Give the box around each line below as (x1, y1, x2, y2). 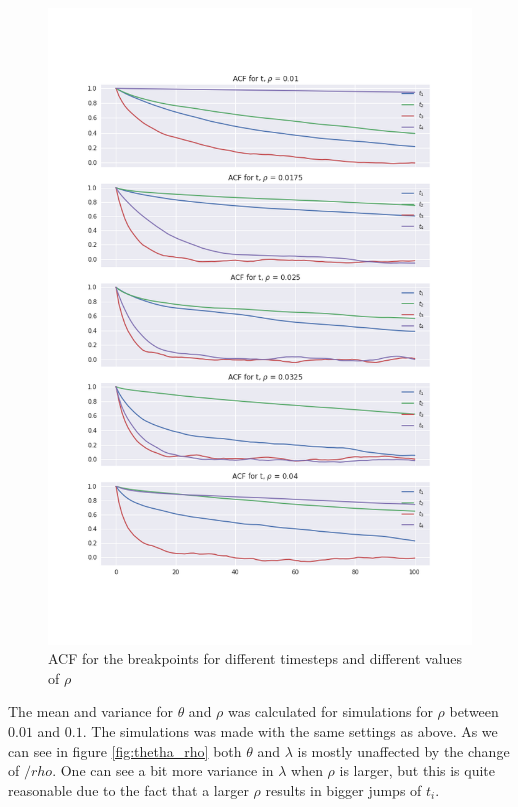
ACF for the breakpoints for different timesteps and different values (48, 648, 463, 669)
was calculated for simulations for (228, 701, 433, 722)
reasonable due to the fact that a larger (8, 779, 249, 800)
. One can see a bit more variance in (52, 760, 274, 781)
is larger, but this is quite (339, 760, 496, 781)
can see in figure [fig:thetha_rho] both (8, 740, 242, 761)
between (449, 701, 499, 722)
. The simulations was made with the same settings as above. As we (82, 720, 498, 741)
